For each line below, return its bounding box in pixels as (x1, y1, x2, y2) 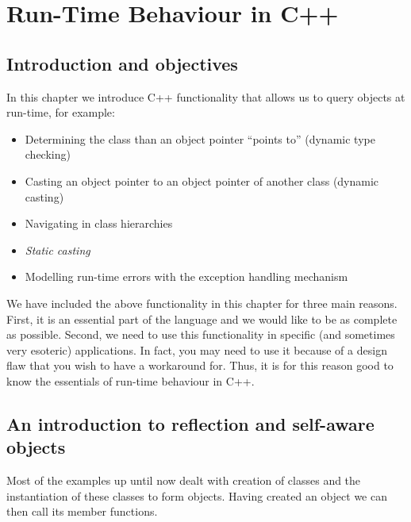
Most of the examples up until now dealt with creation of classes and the (6, 472, 361, 489)
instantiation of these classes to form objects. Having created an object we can (6, 487, 387, 504)
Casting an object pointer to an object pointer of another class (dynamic (25, 172, 379, 189)
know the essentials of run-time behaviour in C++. (6, 372, 255, 389)
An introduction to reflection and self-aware (6, 411, 375, 436)
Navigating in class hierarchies (25, 215, 173, 232)
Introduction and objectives (6, 51, 238, 75)
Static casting (25, 241, 90, 258)
